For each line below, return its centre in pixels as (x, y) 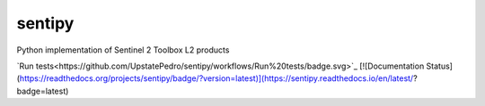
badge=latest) (43, 91)
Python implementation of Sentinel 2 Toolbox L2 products (123, 50)
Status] (440, 66)
